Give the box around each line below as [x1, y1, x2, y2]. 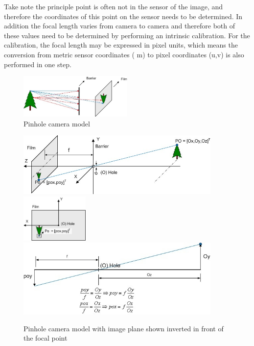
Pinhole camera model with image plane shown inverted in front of [23, 323, 224, 333]
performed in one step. [4, 59, 71, 69]
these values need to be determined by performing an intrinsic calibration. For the [4, 30, 250, 40]
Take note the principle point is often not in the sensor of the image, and [4, 1, 223, 11]
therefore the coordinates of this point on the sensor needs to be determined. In [4, 11, 243, 21]
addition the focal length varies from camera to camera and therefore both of [4, 21, 235, 31]
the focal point [23, 333, 68, 343]
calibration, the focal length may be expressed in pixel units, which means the [4, 40, 238, 50]
